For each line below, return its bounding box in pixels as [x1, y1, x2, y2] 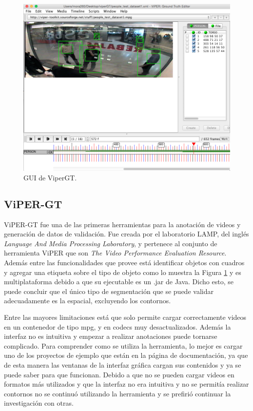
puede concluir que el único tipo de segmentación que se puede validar [4, 286, 214, 296]
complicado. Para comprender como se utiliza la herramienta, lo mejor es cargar [4, 340, 243, 351]
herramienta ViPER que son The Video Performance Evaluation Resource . [4, 248, 227, 258]
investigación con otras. [4, 398, 74, 408]
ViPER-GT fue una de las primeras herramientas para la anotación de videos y [4, 219, 241, 229]
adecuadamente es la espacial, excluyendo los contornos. [4, 295, 171, 306]
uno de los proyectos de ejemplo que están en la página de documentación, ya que [4, 350, 248, 360]
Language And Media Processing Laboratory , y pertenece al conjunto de [4, 238, 217, 248]
